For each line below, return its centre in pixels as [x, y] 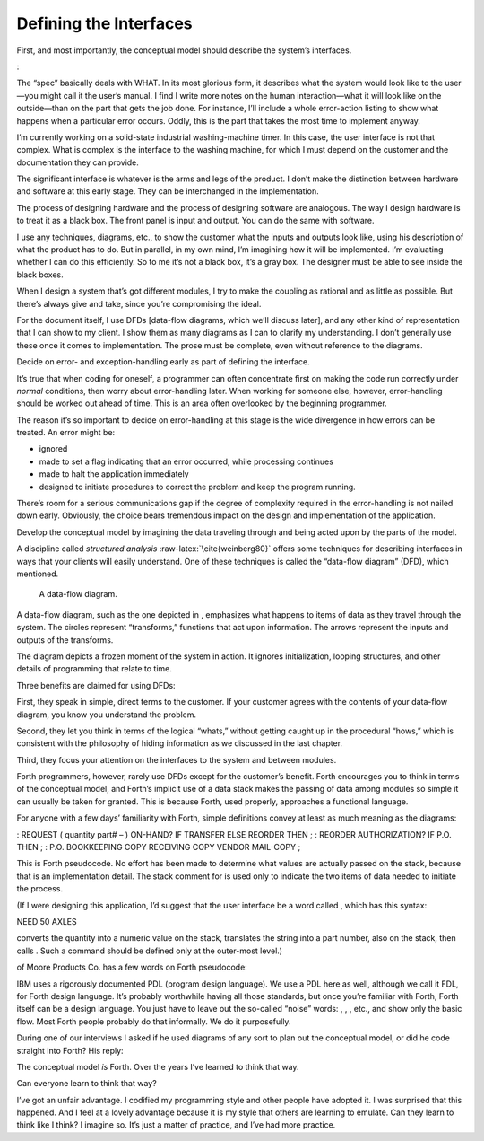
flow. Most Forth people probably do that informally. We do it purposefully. [154, 1021]
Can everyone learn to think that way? [86, 1084]
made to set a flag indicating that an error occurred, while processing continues [186, 461]
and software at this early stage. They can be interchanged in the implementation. [168, 191]
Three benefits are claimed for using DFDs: [96, 685]
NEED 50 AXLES [47, 921]
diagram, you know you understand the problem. [107, 715]
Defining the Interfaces [104, 23]
